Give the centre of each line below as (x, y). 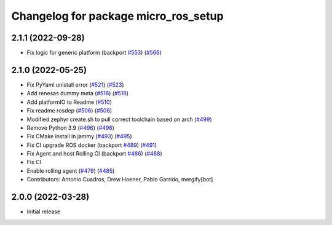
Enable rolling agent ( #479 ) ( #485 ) (71, 171)
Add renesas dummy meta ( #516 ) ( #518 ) (78, 93)
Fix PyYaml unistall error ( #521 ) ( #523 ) (75, 85)
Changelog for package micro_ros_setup (117, 16)
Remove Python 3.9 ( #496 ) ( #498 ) (71, 128)
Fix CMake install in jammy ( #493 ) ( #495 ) (79, 136)
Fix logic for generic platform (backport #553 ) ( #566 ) (94, 53)
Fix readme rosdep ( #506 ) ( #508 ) (69, 111)
